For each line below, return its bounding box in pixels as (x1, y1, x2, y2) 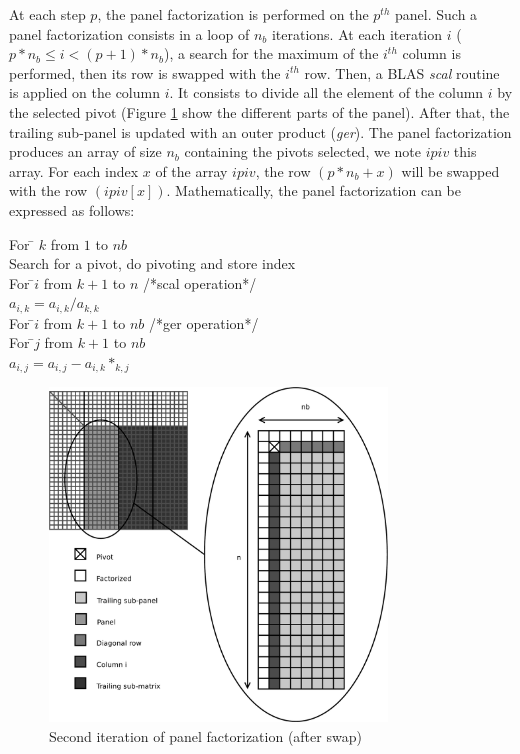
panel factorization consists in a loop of (9, 23, 250, 44)
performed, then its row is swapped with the (9, 62, 281, 83)
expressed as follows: (9, 199, 135, 220)
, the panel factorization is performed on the (97, 4, 369, 24)
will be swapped (401, 160, 500, 181)
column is (402, 43, 461, 64)
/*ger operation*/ (149, 312, 259, 333)
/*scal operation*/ (143, 272, 257, 293)
